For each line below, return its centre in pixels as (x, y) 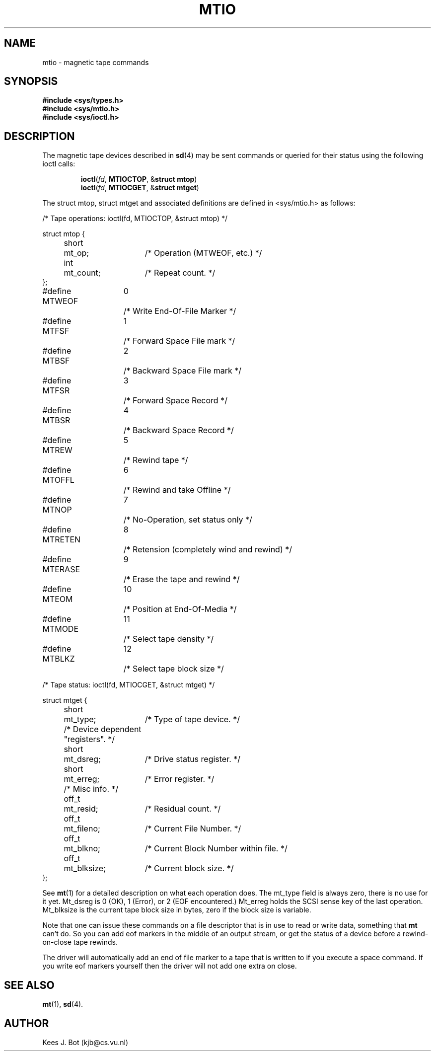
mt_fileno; (82, 829)
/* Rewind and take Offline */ (177, 490)
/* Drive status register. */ (193, 759)
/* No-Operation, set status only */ (188, 520)
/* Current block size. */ (189, 868)
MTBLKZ (59, 659)
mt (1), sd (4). (63, 1004)
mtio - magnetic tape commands (96, 62)
